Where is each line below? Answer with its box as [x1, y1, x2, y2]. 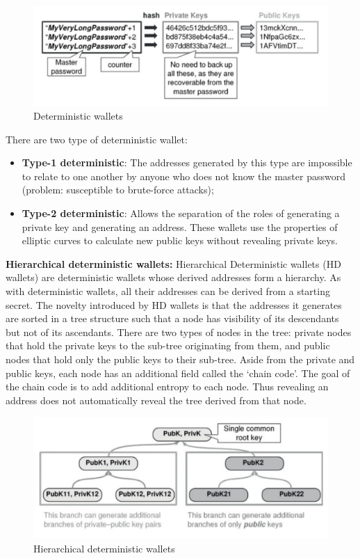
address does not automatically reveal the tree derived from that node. [6, 392, 306, 407]
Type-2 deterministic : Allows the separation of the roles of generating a [22, 206, 340, 221]
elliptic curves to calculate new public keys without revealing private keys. [22, 233, 338, 248]
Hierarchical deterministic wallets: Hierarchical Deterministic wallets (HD [6, 256, 341, 271]
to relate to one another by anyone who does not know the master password [22, 168, 345, 183]
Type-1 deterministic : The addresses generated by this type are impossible [22, 155, 352, 170]
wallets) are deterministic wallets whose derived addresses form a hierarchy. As [6, 270, 341, 285]
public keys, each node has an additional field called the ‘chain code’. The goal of [6, 365, 350, 380]
